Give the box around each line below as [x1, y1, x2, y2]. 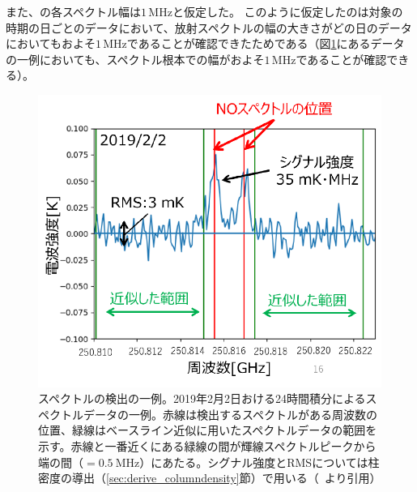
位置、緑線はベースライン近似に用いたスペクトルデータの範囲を [38, 421, 377, 439]
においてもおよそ [6, 35, 96, 52]
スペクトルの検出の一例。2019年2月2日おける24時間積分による [38, 390, 366, 407]
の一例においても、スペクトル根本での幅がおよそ [6, 50, 265, 67]
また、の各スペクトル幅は [6, 3, 142, 19]
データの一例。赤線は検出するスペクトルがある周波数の [83, 405, 378, 422]
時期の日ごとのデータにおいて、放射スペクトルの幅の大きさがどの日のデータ [6, 19, 412, 36]
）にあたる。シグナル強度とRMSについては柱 [139, 453, 380, 470]
